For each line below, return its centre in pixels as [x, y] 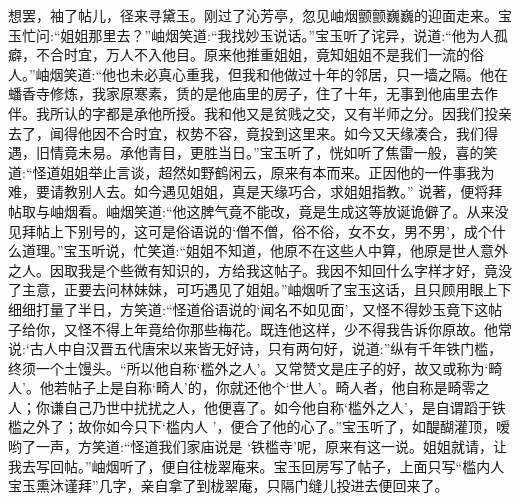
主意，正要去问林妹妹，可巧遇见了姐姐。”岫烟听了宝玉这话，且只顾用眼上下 [266, 289]
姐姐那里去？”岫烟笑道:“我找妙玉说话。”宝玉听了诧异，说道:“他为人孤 [284, 34]
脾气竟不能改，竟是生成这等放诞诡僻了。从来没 [354, 210]
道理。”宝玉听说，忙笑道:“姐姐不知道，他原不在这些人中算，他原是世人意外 [265, 250]
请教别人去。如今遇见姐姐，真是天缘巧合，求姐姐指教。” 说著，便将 [269, 191]
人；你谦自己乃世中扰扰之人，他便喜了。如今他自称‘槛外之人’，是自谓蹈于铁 [257, 406]
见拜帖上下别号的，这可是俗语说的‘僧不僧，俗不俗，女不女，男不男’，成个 [250, 230]
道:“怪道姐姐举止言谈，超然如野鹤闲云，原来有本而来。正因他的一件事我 [244, 171]
